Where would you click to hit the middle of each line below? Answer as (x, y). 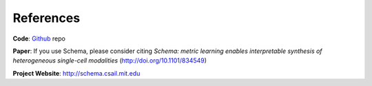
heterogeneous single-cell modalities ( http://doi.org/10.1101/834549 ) (110, 61)
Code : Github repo (39, 39)
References (46, 18)
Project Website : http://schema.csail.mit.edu (76, 73)
